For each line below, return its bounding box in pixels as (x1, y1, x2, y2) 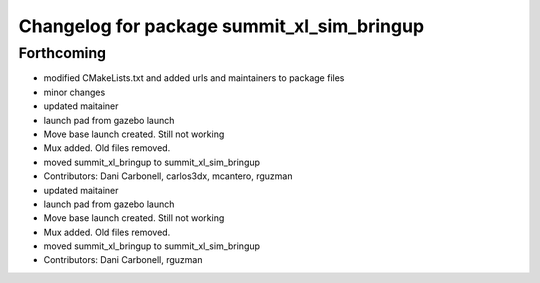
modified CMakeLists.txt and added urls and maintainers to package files (43, 72, 345, 84)
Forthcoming (18, 44, 107, 62)
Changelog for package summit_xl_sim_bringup (18, 15, 425, 37)
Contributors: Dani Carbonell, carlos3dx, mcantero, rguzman (43, 170, 293, 182)
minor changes (43, 86, 106, 98)
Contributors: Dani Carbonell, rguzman (43, 254, 203, 266)
